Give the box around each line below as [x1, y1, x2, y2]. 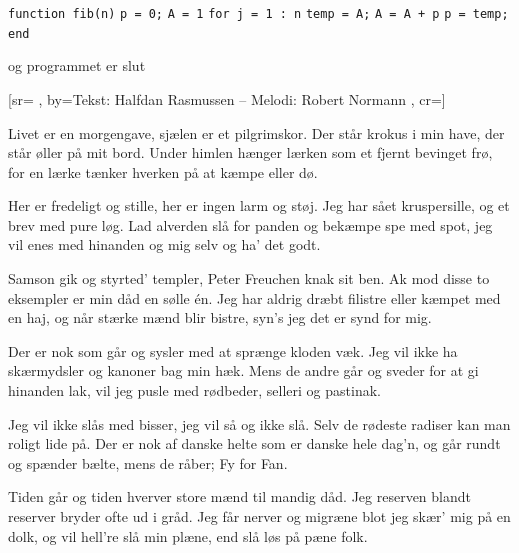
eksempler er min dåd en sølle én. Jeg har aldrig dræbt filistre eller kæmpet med [8, 287, 501, 308]
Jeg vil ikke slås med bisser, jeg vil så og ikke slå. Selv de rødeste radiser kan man [8, 413, 511, 434]
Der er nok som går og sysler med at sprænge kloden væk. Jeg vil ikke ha [8, 340, 458, 361]
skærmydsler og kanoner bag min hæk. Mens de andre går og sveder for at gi [8, 360, 479, 381]
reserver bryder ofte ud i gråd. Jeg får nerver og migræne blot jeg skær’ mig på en [8, 506, 511, 526]
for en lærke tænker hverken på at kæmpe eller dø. [8, 161, 318, 182]
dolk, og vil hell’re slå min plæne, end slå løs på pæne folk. [8, 525, 368, 546]
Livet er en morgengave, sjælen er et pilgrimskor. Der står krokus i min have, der [8, 122, 505, 143]
